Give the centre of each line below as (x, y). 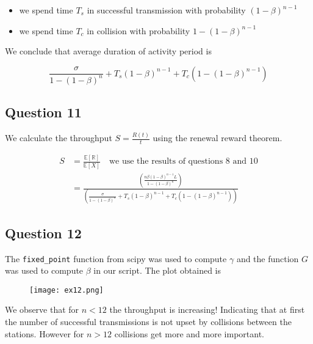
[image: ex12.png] (67, 290)
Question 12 (43, 232)
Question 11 (43, 112)
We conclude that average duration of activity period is (108, 51)
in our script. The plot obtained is (157, 270)
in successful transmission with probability (166, 10)
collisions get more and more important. (189, 333)
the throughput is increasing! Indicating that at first (207, 309)
